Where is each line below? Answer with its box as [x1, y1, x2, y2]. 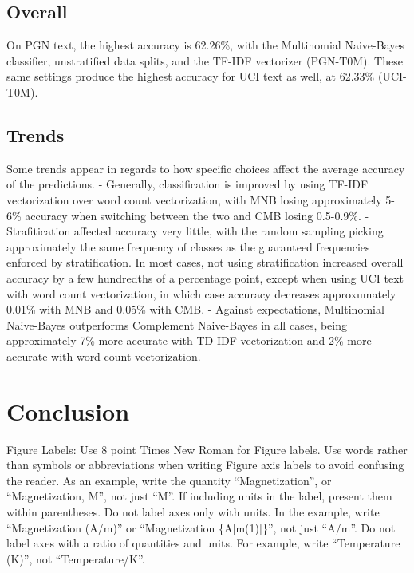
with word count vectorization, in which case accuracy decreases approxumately [6, 285, 396, 302]
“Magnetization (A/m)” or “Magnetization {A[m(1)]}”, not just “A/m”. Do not [6, 519, 396, 535]
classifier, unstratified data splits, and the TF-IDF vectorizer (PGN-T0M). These [6, 52, 403, 69]
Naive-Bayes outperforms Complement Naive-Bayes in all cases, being [6, 316, 347, 333]
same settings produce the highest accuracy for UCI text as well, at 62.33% [6, 68, 375, 85]
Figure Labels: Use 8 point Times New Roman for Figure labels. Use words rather [6, 441, 408, 457]
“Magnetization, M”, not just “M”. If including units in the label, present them [6, 488, 392, 504]
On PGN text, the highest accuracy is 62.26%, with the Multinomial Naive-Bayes [6, 37, 404, 53]
